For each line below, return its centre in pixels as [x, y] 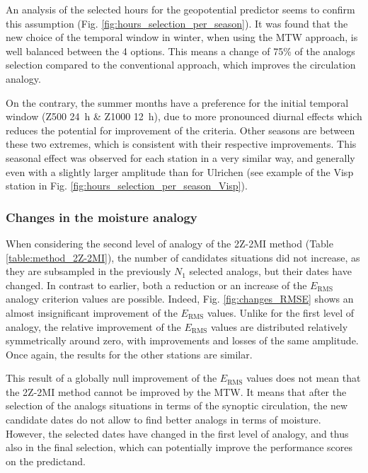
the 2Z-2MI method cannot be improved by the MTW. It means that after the [176, 391]
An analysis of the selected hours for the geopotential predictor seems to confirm [180, 9]
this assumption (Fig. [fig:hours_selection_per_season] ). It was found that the [177, 23]
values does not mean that [304, 378]
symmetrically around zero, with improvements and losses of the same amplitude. [182, 340]
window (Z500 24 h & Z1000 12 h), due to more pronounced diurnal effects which [184, 116]
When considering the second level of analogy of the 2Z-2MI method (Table [169, 243]
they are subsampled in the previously [88, 271]
